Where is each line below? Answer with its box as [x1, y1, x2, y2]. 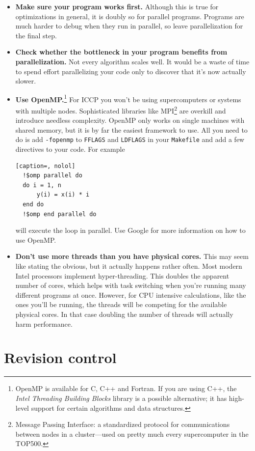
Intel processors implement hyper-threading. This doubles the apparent [15, 270, 229, 281]
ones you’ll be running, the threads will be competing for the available [15, 299, 227, 310]
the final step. [15, 30, 57, 40]
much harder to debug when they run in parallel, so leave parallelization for [15, 21, 243, 31]
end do [23, 201, 44, 208]
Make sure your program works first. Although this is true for [15, 1, 219, 11]
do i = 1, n [23, 181, 61, 189]
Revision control [4, 347, 117, 367]
